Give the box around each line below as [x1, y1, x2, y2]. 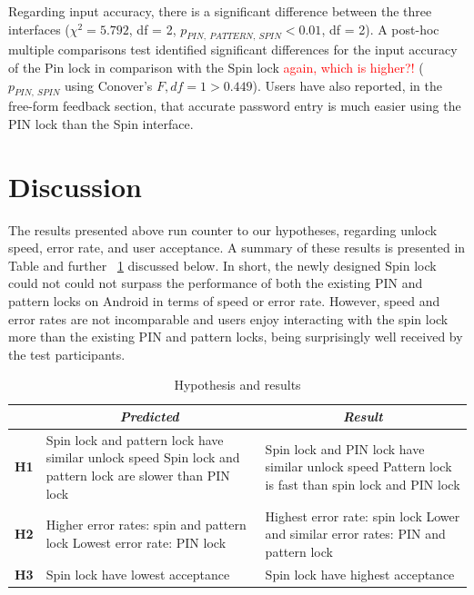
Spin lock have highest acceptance [265, 564, 455, 583]
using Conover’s [65, 75, 153, 94]
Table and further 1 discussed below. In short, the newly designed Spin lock [8, 255, 437, 274]
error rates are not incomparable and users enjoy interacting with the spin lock [8, 309, 449, 328]
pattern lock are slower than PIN [45, 466, 230, 485]
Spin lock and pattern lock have [45, 430, 224, 449]
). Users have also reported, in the [252, 75, 442, 94]
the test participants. [8, 344, 126, 363]
